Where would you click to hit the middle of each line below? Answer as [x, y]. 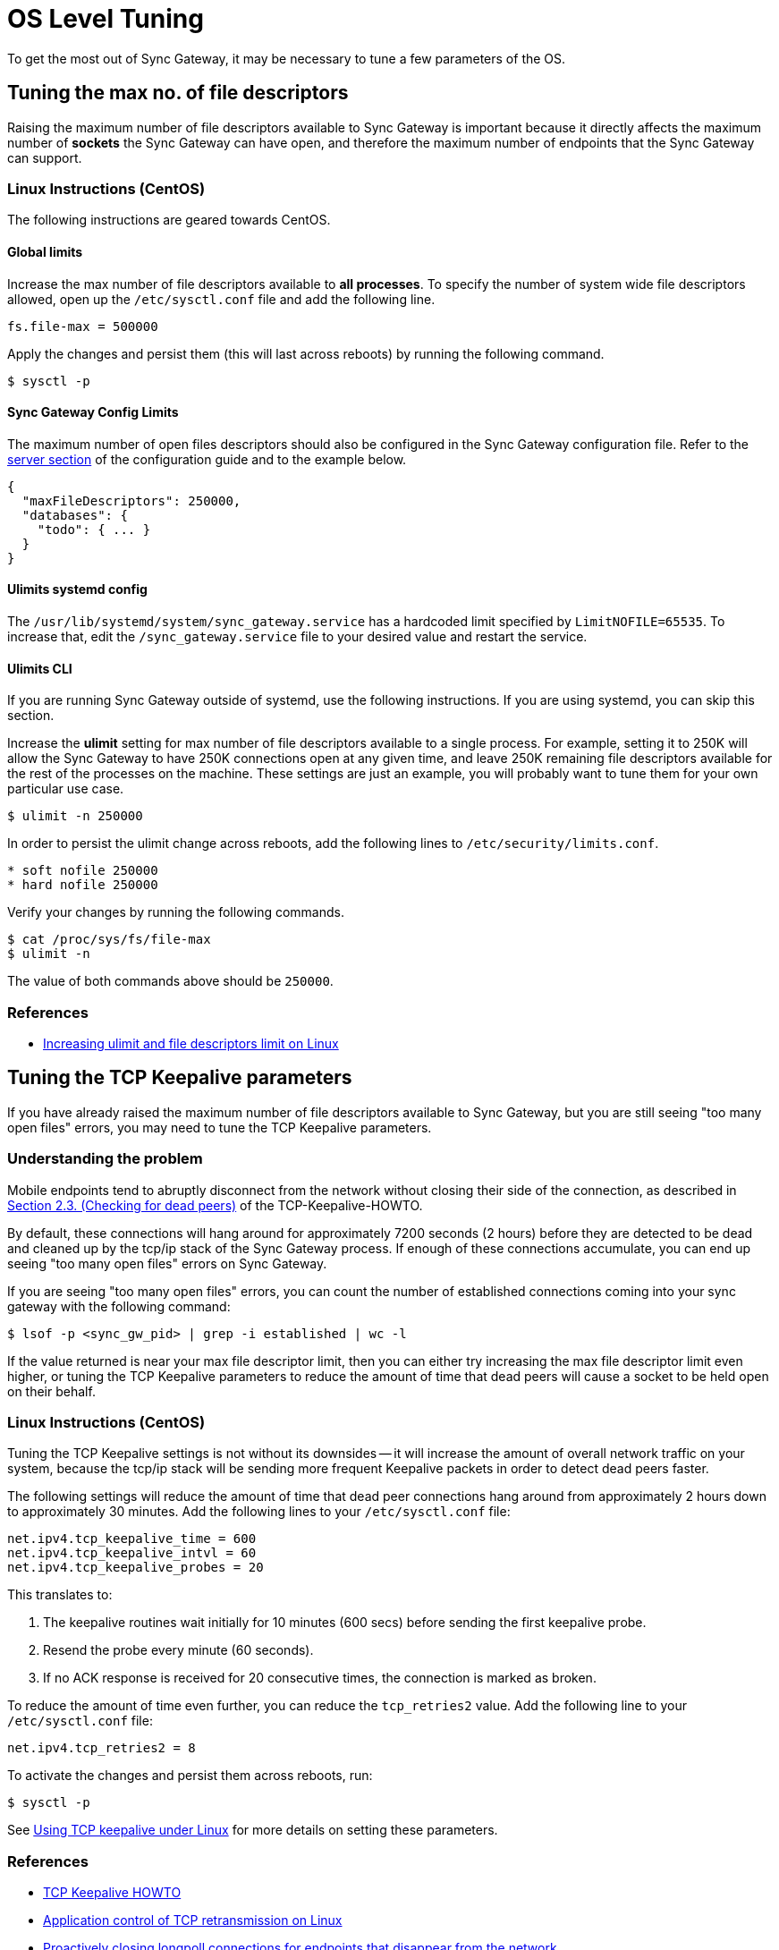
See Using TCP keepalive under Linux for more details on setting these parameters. [253, 1830]
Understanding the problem [105, 1159]
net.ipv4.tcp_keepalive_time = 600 [132, 1539]
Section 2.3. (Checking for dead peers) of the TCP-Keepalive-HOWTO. [215, 1205]
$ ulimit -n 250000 [75, 816]
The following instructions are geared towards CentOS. [169, 220]
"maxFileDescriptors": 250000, [131, 500]
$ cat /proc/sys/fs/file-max [109, 940]
